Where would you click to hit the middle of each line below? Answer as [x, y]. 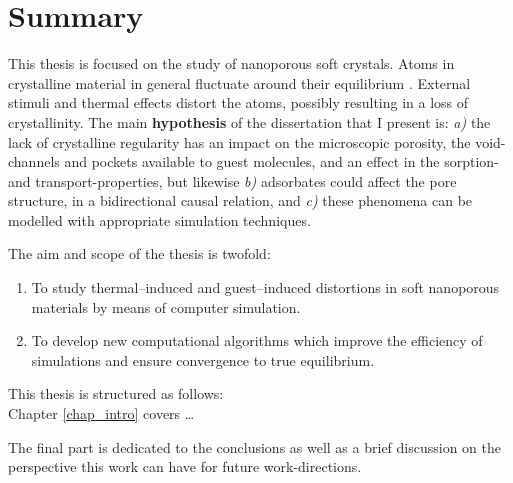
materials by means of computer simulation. [166, 306]
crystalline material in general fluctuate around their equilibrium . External [239, 82]
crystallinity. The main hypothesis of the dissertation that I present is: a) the [249, 121]
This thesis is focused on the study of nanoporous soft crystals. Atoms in [231, 63]
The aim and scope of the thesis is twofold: [139, 253]
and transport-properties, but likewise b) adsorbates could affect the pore [232, 180]
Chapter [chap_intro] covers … [101, 413]
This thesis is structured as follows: [116, 393]
